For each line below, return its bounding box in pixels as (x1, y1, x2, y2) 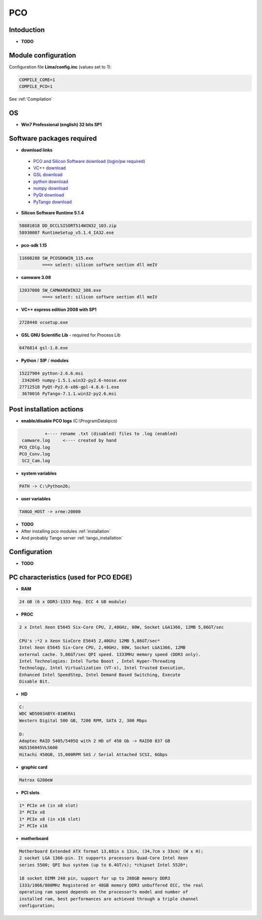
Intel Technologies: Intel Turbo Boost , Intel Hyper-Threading (19, 658, 176, 664)
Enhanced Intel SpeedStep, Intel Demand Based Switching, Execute (19, 672, 180, 677)
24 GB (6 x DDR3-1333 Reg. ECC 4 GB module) (19, 599, 127, 604)
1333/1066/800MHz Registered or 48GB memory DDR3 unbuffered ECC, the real (19, 882, 204, 888)
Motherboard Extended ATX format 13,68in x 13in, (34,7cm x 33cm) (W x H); (19, 848, 204, 854)
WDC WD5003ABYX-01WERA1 (19, 711, 76, 717)
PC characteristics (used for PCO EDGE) (9, 573, 132, 581)
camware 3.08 (21, 274, 51, 280)
